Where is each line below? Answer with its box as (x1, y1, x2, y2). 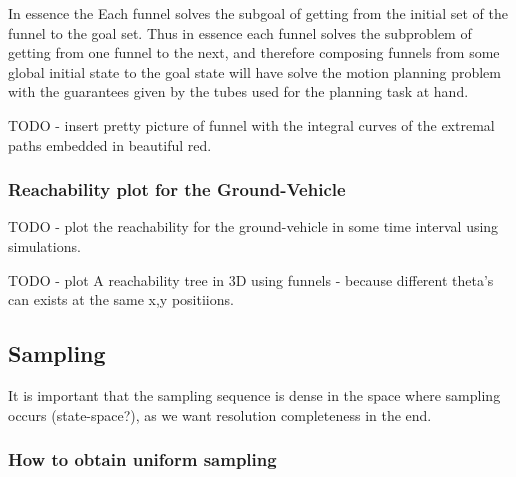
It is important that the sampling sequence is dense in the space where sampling (8, 384, 501, 405)
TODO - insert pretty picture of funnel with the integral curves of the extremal (8, 114, 495, 135)
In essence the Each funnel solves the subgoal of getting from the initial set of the (8, 3, 508, 23)
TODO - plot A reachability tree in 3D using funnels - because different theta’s (8, 269, 494, 290)
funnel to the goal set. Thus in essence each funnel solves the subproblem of (8, 22, 472, 43)
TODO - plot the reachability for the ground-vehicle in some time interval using (8, 216, 499, 237)
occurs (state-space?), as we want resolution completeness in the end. (8, 404, 432, 425)
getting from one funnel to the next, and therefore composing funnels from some (8, 42, 500, 63)
